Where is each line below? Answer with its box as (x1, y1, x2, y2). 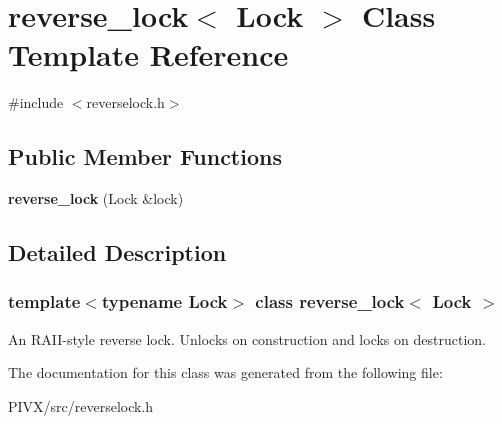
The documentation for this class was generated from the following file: (8, 362, 443, 383)
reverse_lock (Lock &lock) (8, 188, 184, 209)
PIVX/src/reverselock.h (8, 395, 154, 416)
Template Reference (8, 34, 289, 75)
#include (8, 92, 64, 113)
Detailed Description (8, 237, 227, 268)
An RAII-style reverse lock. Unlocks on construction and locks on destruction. (8, 328, 486, 349)
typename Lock (101, 289, 228, 314)
